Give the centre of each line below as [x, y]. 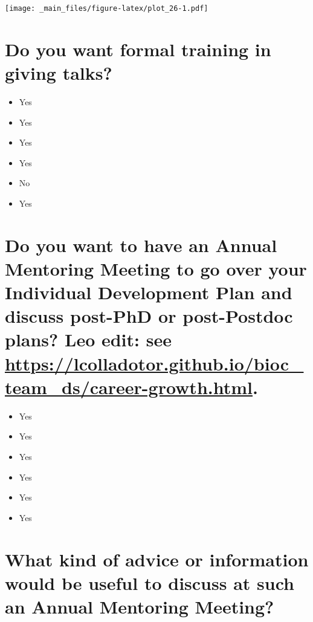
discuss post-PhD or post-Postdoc [149, 316]
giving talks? [59, 73]
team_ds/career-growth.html [129, 387]
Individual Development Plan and [149, 292]
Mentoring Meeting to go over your [156, 268]
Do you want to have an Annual [141, 245]
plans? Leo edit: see [88, 339]
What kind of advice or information [157, 559]
